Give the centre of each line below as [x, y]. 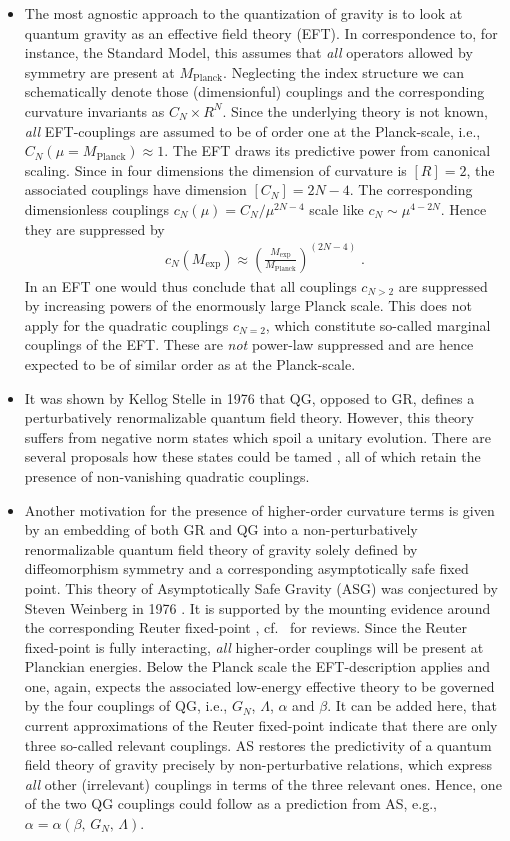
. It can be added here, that [412, 705]
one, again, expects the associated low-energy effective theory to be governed [259, 685]
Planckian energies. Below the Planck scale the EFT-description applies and [257, 666]
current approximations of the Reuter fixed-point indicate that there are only [261, 725]
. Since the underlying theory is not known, [355, 110]
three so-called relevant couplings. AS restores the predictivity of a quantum [258, 744]
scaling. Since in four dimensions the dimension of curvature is [215, 169]
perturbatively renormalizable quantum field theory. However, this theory [249, 417]
